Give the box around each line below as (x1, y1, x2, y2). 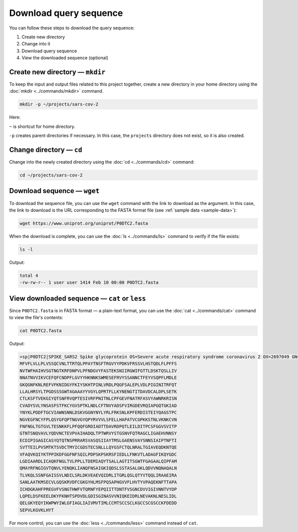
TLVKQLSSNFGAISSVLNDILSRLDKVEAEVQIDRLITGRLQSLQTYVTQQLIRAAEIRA (19, 472, 177, 478)
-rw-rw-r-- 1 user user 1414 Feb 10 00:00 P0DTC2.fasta (19, 280, 159, 286)
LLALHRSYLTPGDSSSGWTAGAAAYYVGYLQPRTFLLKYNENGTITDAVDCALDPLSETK (19, 389, 177, 395)
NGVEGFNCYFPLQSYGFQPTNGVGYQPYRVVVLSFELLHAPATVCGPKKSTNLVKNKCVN (19, 417, 177, 423)
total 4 (19, 273, 38, 278)
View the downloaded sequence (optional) (21, 55, 109, 61)
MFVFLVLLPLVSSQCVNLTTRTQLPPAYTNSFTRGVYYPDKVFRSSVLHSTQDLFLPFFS (19, 361, 177, 367)
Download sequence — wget (9, 187, 100, 195)
